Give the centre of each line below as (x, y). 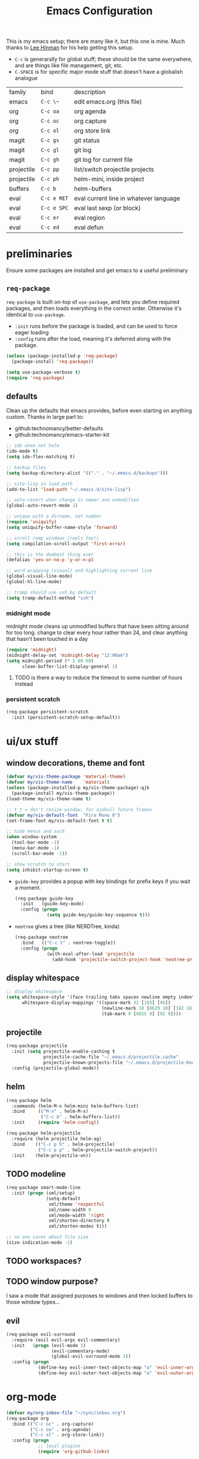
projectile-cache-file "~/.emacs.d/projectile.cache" (111, 1057)
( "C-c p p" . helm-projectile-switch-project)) (98, 1150)
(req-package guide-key (44, 898)
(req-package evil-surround (41, 1334)
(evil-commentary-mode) (81, 1351)
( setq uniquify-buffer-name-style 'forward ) (62, 527)
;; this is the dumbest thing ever (50, 555)
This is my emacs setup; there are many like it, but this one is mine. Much (96, 41)
